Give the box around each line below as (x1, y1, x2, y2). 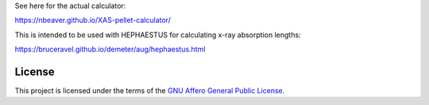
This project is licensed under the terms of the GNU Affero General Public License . (14, 86, 285, 96)
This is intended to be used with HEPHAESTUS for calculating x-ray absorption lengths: (14, 30, 301, 39)
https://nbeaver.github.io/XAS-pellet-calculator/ (14, 16, 171, 25)
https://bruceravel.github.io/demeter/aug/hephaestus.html (14, 44, 206, 54)
